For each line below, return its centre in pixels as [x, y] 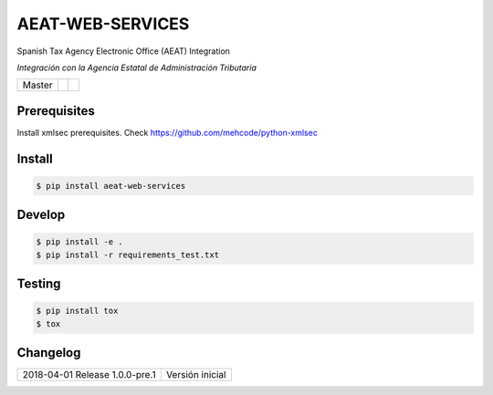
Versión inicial [196, 375]
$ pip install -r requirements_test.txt [127, 255]
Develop [41, 215]
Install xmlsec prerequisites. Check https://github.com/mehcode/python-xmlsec [168, 132]
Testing [39, 284]
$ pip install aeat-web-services [111, 186]
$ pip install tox [77, 311]
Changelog [49, 353]
